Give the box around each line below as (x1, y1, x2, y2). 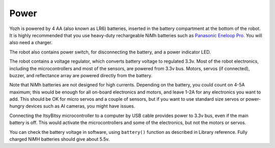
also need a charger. (9, 40, 53, 46)
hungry (9, 103, 25, 109)
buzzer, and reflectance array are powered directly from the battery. (9, 72, 153, 78)
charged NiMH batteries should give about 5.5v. (9, 136, 110, 142)
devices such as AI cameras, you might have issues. (25, 103, 135, 109)
